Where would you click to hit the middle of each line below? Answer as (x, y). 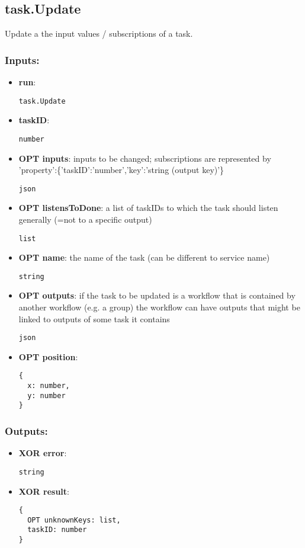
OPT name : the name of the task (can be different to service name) (144, 257)
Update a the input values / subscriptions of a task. (99, 33)
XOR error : (43, 453)
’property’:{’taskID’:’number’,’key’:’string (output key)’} (121, 170)
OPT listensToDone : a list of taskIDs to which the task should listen (148, 208)
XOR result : (44, 491)
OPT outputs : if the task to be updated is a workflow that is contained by (157, 295)
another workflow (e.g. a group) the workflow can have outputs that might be (159, 307)
